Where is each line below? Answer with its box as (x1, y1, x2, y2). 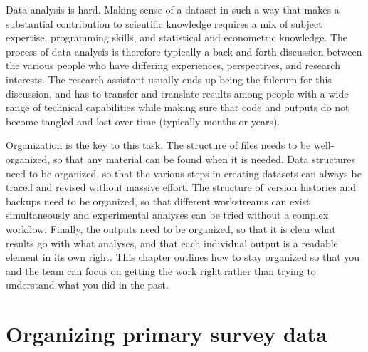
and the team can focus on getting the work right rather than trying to (6, 263, 316, 278)
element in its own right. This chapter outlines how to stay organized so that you (6, 249, 360, 264)
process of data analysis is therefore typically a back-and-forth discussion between (6, 43, 362, 58)
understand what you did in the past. (6, 277, 169, 292)
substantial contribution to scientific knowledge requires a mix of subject (6, 16, 322, 31)
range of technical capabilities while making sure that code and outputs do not (6, 100, 349, 115)
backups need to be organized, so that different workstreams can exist (6, 193, 310, 208)
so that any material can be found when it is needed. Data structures (53, 151, 356, 166)
